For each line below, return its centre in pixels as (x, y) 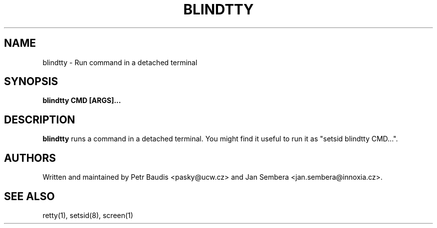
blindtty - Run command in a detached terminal (120, 62)
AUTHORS (30, 158)
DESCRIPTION (40, 119)
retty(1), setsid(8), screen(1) (88, 215)
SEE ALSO (29, 196)
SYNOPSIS (31, 82)
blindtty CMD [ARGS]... (82, 101)
